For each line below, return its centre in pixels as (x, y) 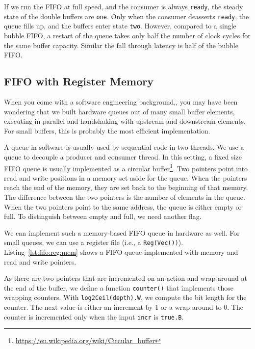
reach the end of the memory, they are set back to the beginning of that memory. (126, 187)
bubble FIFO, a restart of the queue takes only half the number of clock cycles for (127, 35)
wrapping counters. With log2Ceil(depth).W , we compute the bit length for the (125, 297)
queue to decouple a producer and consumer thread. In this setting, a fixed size (123, 156)
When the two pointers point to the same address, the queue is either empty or (123, 206)
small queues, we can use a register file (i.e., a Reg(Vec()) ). (94, 242)
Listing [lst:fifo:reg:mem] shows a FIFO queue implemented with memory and (121, 252)
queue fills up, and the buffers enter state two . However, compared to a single (120, 26)
